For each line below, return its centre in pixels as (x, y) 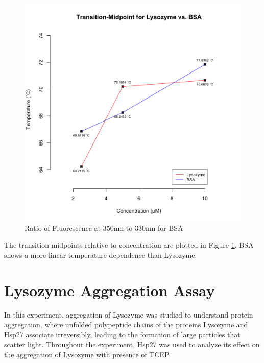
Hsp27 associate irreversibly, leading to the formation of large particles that (122, 334)
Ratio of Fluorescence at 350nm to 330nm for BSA (104, 227)
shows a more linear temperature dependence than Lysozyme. (101, 255)
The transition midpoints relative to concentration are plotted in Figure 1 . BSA (129, 245)
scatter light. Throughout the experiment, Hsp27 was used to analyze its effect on (132, 344)
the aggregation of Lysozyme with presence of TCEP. (88, 354)
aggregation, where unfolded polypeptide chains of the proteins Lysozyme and (126, 324)
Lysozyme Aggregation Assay (110, 290)
